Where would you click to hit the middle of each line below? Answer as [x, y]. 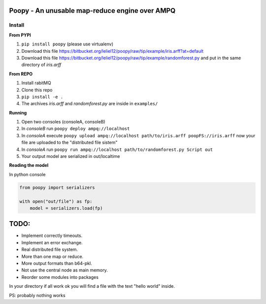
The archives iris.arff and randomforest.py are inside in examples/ [90, 104]
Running [18, 113]
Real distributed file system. [50, 250]
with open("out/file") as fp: [56, 201]
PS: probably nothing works [37, 295]
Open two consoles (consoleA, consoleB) [63, 122]
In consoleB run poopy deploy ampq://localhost [76, 129]
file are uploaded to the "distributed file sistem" [69, 143]
